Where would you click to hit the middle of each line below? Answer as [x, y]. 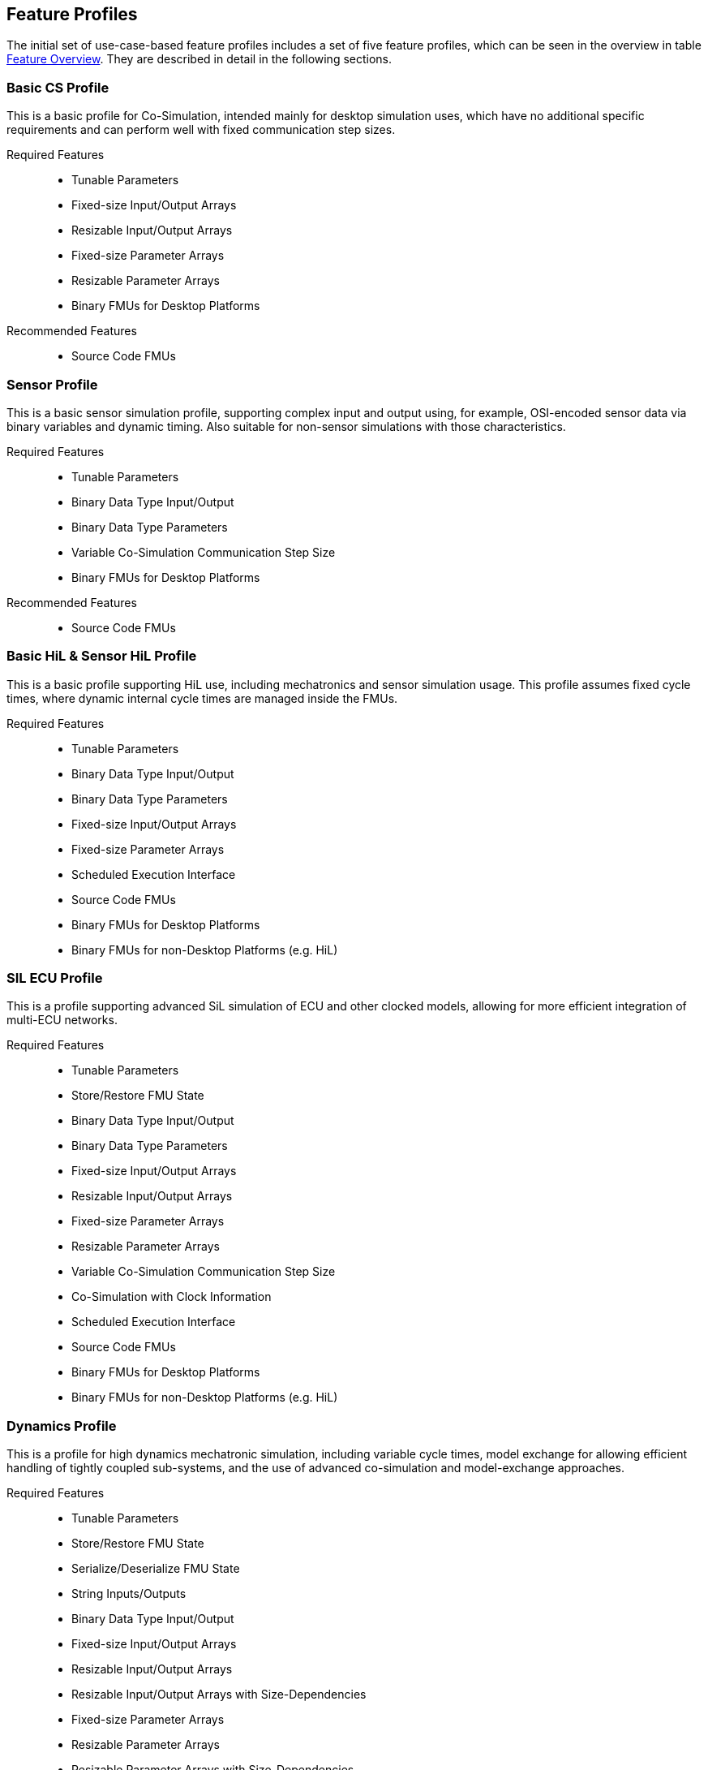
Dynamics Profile [62, 1425]
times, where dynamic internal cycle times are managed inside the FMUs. [202, 698]
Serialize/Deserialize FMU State [156, 1569]
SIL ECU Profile [55, 978]
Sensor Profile [52, 384]
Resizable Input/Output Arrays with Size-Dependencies [219, 1695]
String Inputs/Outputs [129, 1594]
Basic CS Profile [58, 87]
